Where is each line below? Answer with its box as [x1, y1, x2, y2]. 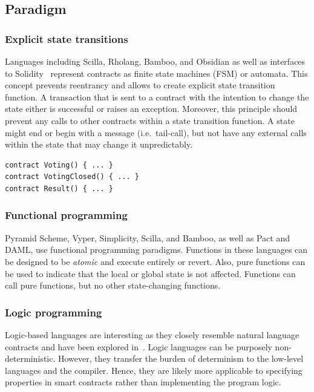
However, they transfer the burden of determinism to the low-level [58, 352, 304, 365]
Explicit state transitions [5, 31, 128, 46]
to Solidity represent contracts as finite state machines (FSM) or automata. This [5, 67, 308, 79]
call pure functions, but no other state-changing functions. [5, 279, 221, 292]
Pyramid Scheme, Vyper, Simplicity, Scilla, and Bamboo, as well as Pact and [5, 231, 290, 244]
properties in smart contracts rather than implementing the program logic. [5, 376, 281, 388]
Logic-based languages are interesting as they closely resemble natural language [5, 328, 299, 341]
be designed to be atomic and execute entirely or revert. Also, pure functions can [5, 255, 306, 267]
